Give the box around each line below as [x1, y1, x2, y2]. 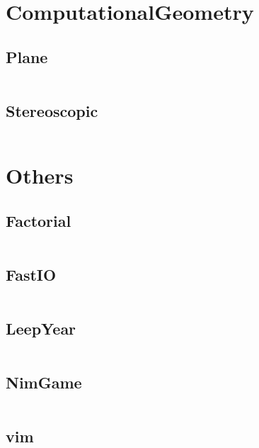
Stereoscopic [6, 99, 98, 121]
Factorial [6, 209, 71, 231]
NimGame [6, 371, 82, 393]
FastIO [6, 263, 57, 285]
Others [6, 160, 74, 189]
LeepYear [6, 317, 76, 339]
